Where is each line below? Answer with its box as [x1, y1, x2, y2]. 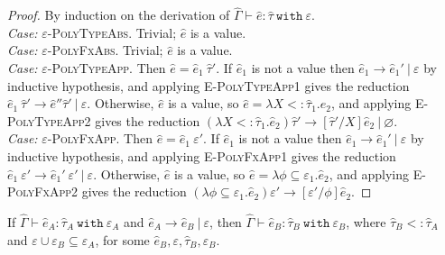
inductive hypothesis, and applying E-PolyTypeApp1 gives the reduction [7, 76, 410, 95]
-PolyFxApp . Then [47, 129, 153, 148]
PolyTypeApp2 [7, 111, 91, 130]
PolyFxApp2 [7, 182, 78, 201]
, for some [95, 230, 150, 249]
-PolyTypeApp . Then [47, 59, 166, 77]
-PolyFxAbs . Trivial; [47, 41, 163, 59]
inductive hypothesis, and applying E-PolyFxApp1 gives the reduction [7, 146, 396, 165]
